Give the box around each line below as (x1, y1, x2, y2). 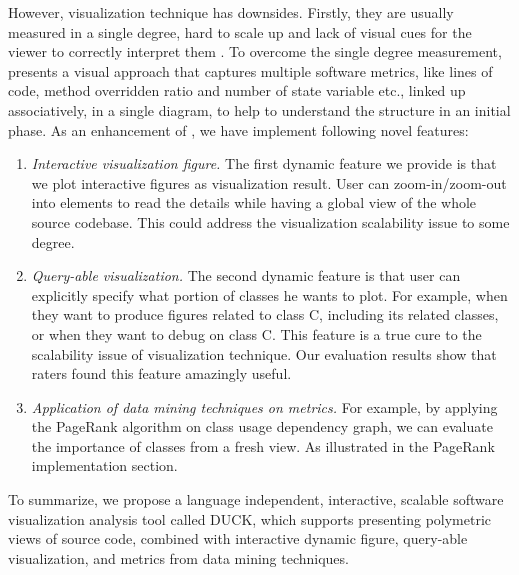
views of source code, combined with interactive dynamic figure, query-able (8, 528, 468, 549)
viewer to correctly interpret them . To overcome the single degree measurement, (8, 41, 502, 62)
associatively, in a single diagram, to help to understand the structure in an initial (8, 99, 511, 120)
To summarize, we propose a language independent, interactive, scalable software (8, 489, 504, 510)
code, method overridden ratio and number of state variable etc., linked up (8, 80, 466, 101)
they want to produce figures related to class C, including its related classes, (31, 304, 499, 325)
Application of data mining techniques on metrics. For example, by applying (31, 396, 498, 417)
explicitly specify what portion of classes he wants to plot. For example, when (31, 284, 508, 305)
